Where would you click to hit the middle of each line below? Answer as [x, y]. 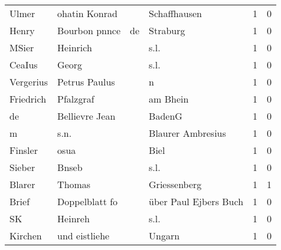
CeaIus [24, 65]
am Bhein [169, 99]
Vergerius [29, 82]
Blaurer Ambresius [187, 133]
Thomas [74, 184]
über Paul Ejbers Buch [196, 201]
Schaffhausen [175, 13]
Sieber [22, 167]
